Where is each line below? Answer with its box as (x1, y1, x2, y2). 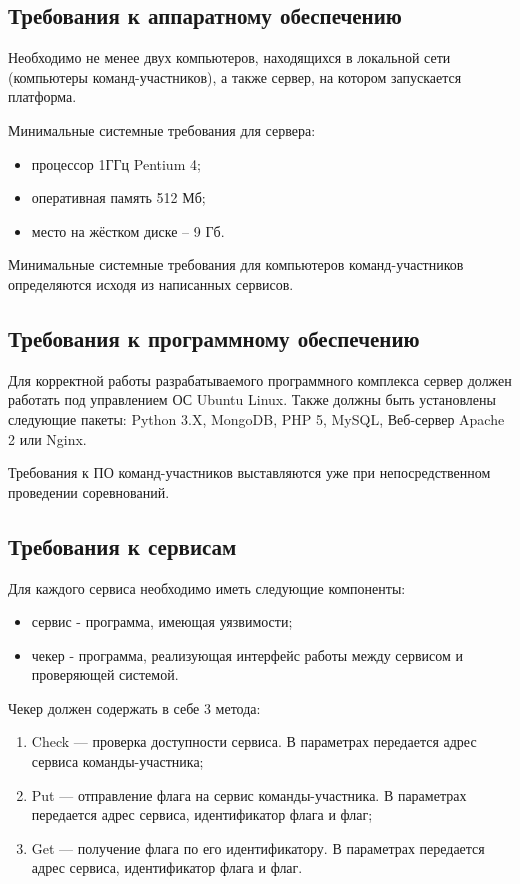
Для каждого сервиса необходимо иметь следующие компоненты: (8, 577, 406, 598)
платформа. (8, 86, 77, 107)
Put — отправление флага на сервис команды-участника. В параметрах (31, 784, 467, 805)
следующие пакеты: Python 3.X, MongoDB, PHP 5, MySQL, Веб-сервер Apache (8, 408, 505, 429)
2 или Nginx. (8, 428, 87, 449)
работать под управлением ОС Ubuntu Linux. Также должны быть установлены (8, 389, 496, 410)
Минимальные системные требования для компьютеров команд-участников (8, 254, 464, 275)
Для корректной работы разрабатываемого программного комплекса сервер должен (8, 369, 512, 390)
